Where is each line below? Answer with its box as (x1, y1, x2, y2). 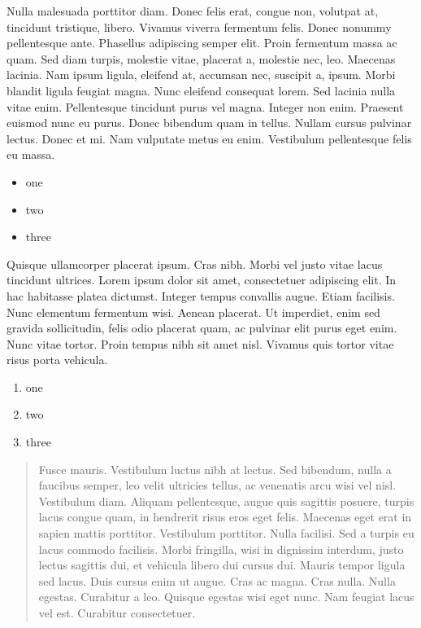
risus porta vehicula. (7, 351, 108, 368)
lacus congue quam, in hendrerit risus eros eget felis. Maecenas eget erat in (38, 508, 412, 525)
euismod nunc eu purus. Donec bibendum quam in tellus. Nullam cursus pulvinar (7, 114, 412, 131)
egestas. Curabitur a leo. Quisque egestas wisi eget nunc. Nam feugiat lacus (38, 588, 414, 605)
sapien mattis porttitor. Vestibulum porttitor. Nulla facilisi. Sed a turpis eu (38, 525, 414, 542)
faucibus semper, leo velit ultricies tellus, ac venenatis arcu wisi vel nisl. (38, 476, 397, 494)
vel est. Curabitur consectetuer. (38, 604, 196, 621)
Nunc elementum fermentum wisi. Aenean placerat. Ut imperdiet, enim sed (7, 303, 380, 320)
